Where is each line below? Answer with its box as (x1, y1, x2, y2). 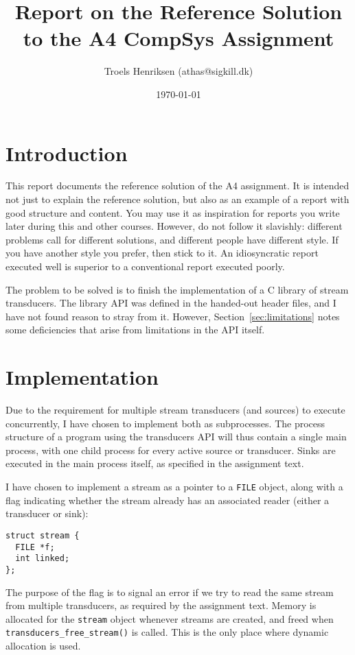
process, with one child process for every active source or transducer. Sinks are (5, 442, 336, 457)
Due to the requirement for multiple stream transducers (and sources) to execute (5, 403, 345, 417)
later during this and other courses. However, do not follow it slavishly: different (5, 219, 343, 233)
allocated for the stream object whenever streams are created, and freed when (5, 611, 334, 626)
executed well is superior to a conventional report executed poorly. (5, 259, 285, 273)
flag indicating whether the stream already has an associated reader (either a (5, 492, 330, 507)
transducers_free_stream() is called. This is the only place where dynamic (5, 625, 329, 639)
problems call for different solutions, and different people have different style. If (5, 232, 339, 246)
